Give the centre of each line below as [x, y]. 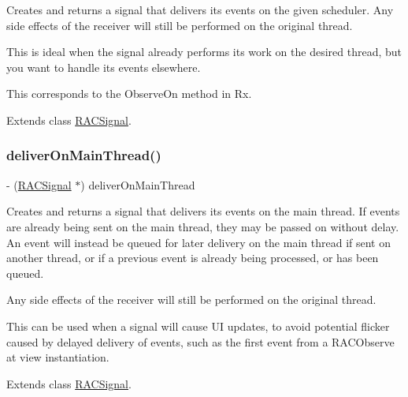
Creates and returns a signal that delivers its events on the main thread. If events [203, 211]
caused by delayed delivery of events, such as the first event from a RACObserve [200, 341]
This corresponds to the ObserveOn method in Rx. [129, 94]
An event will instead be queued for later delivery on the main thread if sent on [198, 242]
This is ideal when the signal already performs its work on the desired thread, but [204, 52]
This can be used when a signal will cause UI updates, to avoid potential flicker [198, 326]
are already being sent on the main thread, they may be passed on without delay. [203, 226]
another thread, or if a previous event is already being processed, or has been [193, 258]
